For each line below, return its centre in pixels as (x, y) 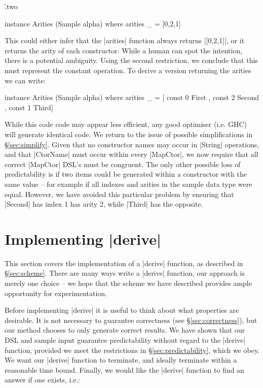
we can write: (25, 80)
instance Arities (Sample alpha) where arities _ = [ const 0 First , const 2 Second (132, 97)
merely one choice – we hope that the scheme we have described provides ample (128, 283)
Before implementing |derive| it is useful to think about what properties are (122, 310)
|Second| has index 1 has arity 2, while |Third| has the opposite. (104, 204)
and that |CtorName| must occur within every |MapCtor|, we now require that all (131, 154)
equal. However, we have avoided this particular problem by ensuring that (119, 194)
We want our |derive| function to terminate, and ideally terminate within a (121, 360)
